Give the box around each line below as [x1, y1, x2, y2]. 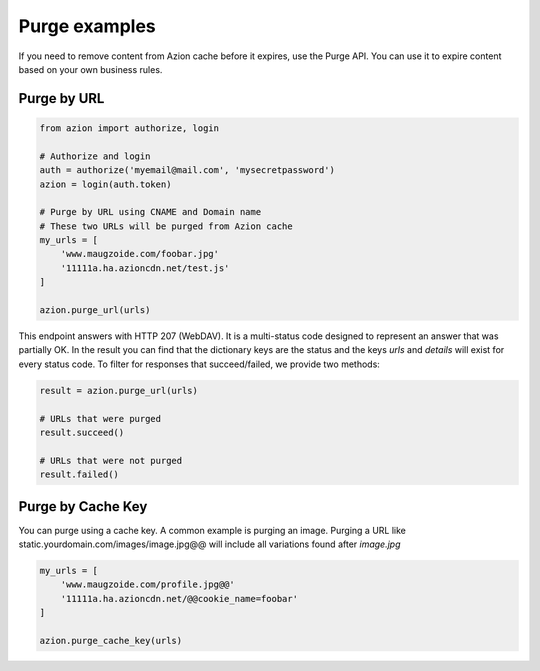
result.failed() [39, 469, 120, 480]
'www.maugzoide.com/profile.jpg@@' [60, 579, 235, 590]
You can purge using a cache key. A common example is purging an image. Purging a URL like [18, 524, 407, 536]
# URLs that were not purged [39, 455, 183, 466]
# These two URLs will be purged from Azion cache [39, 220, 294, 232]
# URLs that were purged [39, 413, 162, 424]
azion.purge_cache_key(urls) [39, 635, 183, 646]
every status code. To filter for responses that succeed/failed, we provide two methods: [18, 358, 380, 370]
